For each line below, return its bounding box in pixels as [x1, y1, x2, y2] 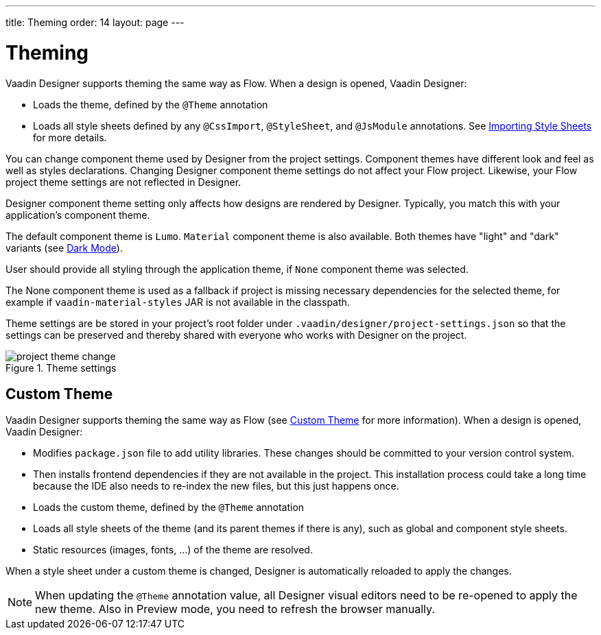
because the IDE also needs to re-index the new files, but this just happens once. [33, 480, 399, 492]
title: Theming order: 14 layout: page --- [5, 16, 185, 28]
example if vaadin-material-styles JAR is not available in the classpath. [5, 296, 350, 308]
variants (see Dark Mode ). [5, 241, 123, 254]
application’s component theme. [5, 208, 150, 221]
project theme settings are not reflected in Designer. [5, 176, 241, 188]
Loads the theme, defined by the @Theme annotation [33, 98, 268, 110]
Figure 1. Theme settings [5, 361, 117, 374]
